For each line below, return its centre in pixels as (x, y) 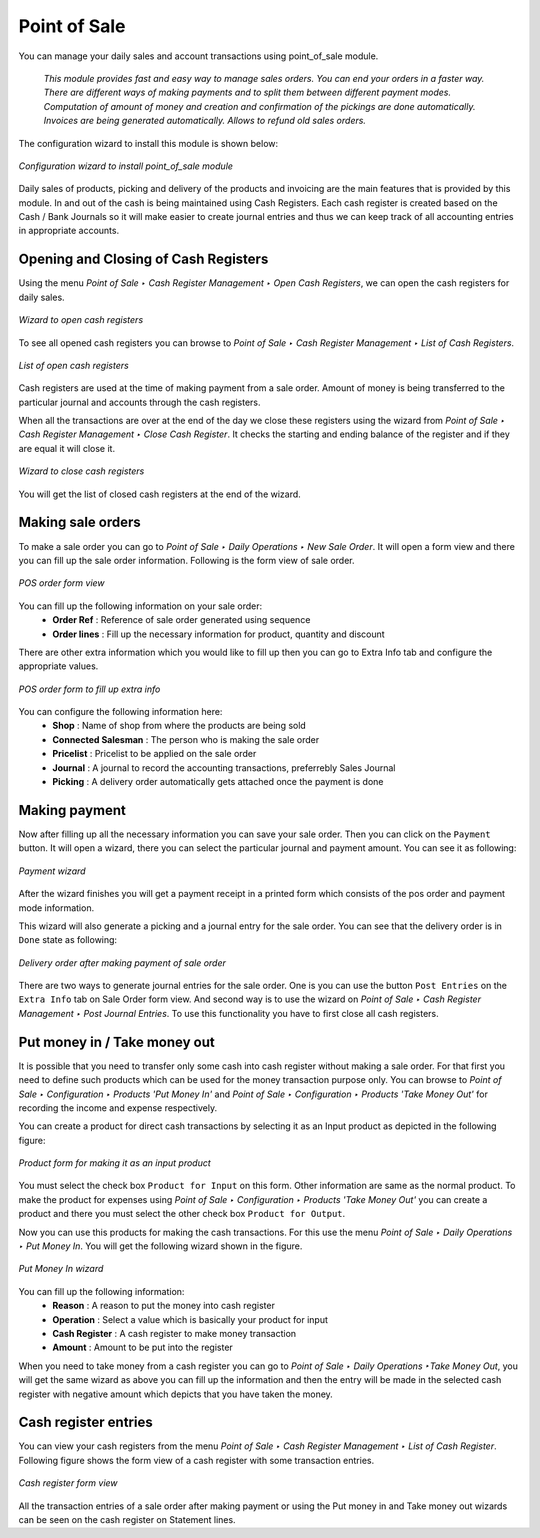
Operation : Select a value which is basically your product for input (190, 1319)
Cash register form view (68, 1483)
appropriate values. (58, 666)
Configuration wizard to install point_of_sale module (126, 166)
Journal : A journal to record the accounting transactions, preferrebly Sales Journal (224, 767)
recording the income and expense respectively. (118, 1107)
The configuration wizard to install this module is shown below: (148, 143)
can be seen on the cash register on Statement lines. (127, 1520)
